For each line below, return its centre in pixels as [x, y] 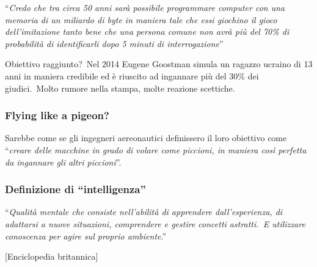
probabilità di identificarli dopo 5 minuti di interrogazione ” [114, 43]
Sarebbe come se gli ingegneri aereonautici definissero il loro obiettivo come [146, 138]
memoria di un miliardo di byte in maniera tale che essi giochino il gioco [141, 19]
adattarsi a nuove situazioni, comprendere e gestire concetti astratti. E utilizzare [155, 223]
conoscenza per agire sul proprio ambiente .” [86, 236]
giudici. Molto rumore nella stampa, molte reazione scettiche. [120, 88]
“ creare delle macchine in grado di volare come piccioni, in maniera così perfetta [156, 149]
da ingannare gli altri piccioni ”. [63, 162]
